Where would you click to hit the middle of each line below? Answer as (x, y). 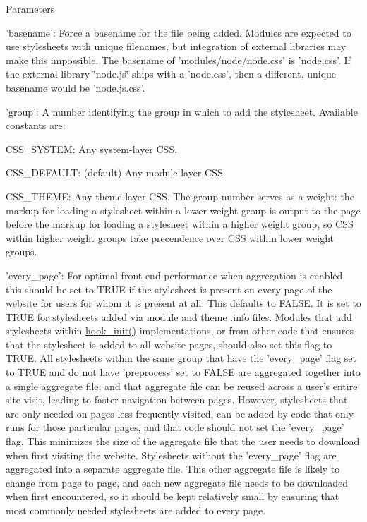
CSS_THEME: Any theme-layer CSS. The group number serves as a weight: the (180, 196)
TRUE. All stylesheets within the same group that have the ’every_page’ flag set (181, 358)
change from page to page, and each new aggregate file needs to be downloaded (177, 482)
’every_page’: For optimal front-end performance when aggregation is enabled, (176, 275)
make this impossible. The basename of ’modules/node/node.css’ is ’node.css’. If (178, 60)
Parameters (30, 8)
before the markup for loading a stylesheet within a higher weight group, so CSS (180, 224)
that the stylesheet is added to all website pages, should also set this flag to (169, 344)
